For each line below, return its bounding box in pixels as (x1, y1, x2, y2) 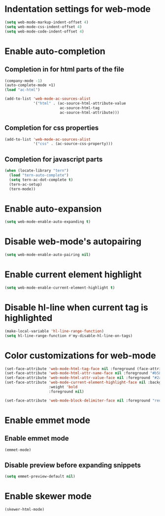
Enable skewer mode (4, 491, 92, 502)
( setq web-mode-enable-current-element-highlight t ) (4, 285, 115, 290)
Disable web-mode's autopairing (4, 236, 142, 247)
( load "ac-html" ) (4, 87, 40, 92)
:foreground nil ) (48, 389, 84, 394)
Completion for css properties (4, 124, 99, 132)
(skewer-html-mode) (4, 507, 45, 512)
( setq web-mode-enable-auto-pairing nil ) (4, 253, 91, 258)
